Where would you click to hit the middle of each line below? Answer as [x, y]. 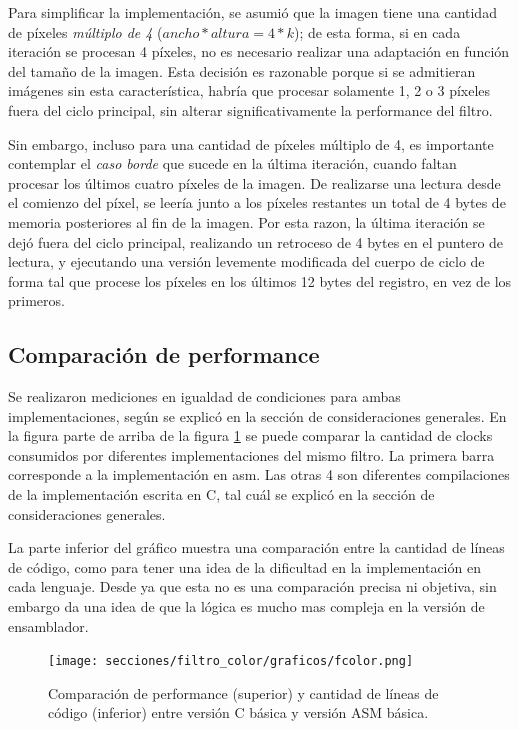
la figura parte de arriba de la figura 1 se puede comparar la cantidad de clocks [250, 435]
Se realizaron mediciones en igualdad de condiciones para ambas [204, 396]
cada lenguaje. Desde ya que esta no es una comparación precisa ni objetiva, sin [252, 586]
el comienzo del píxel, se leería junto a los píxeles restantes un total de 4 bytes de [257, 202]
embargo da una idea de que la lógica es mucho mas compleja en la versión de [246, 606]
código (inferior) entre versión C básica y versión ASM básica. [238, 712]
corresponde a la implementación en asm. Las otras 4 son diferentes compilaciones [259, 474]
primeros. [36, 300]
